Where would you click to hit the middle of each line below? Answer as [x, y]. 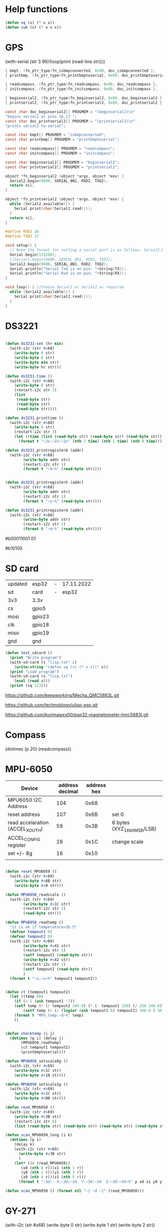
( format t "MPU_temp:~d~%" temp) [49, 1015]
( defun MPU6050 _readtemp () [34, 922]
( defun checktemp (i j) [30, 1034]
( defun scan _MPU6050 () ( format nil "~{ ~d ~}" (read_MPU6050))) [74, 1191]
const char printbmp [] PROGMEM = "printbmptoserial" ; [62, 140]
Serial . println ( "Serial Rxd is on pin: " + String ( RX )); [68, 273]
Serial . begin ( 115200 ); [33, 255]
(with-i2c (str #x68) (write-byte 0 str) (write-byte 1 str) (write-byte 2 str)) [80, 1225]
